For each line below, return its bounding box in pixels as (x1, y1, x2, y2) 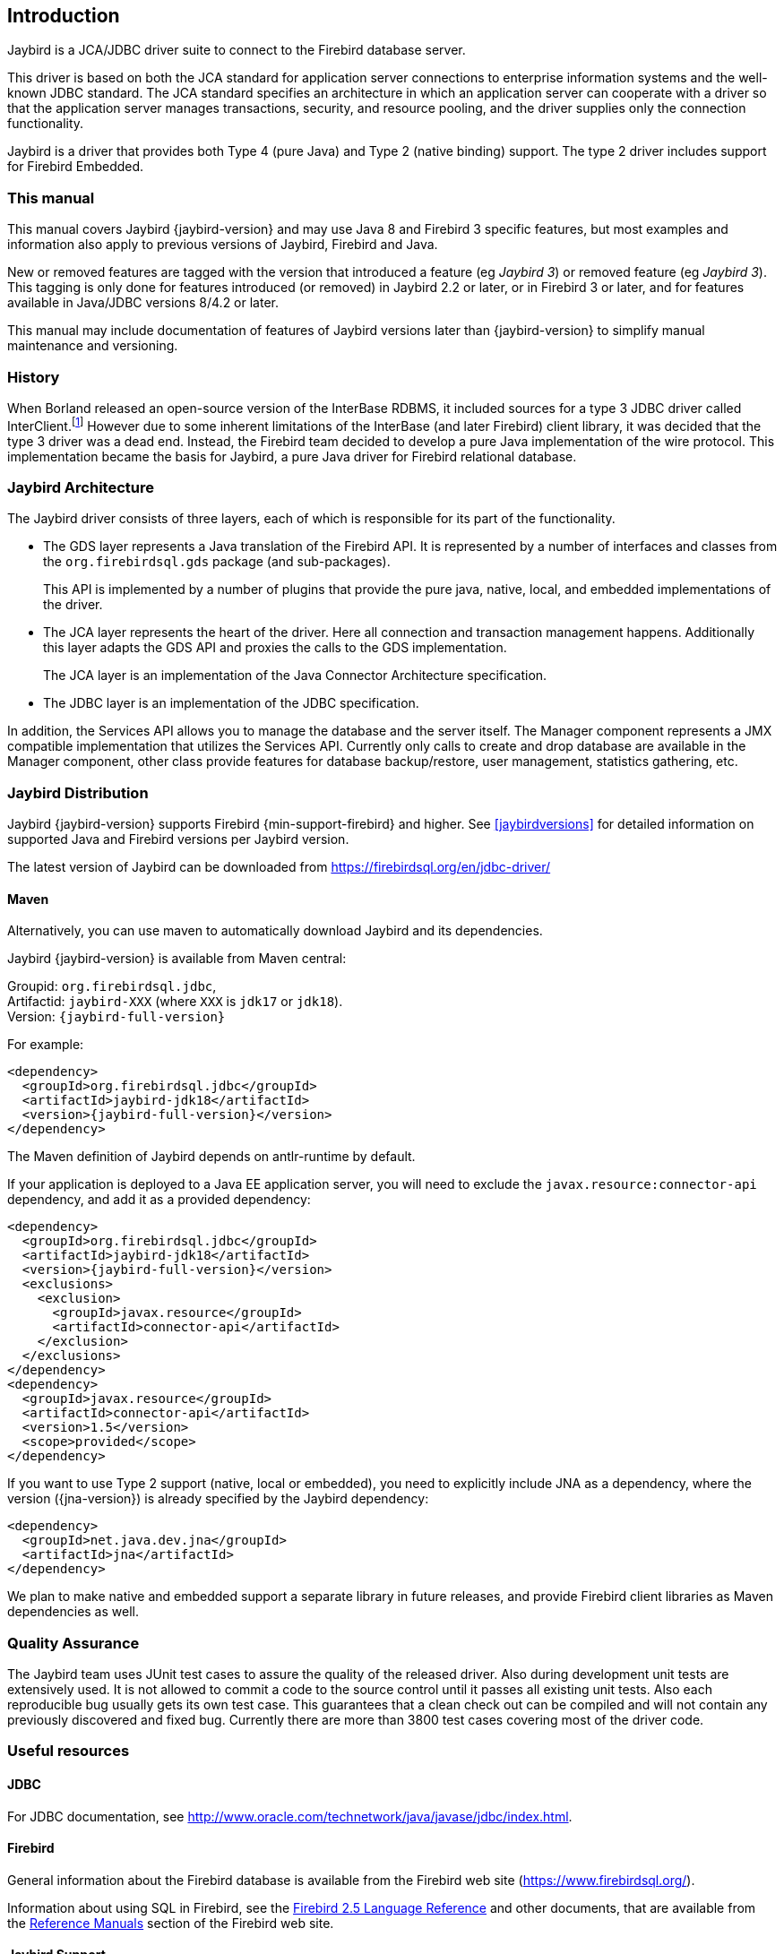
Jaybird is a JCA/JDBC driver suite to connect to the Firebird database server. (7, 42, 466, 58)
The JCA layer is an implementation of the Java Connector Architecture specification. (43, 667, 547, 684)
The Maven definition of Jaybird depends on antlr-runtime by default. (7, 1149, 416, 1165)
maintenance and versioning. (7, 338, 178, 354)
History (7, 367, 60, 386)
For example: (7, 1037, 84, 1053)
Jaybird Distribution (7, 783, 149, 802)
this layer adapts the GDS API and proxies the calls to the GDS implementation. (43, 640, 507, 656)
